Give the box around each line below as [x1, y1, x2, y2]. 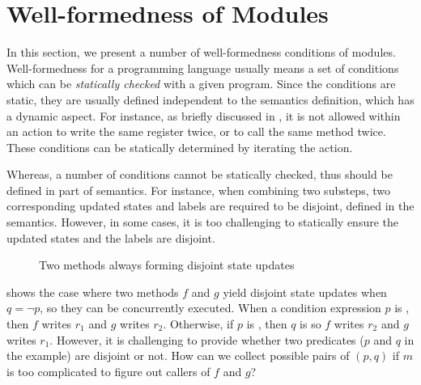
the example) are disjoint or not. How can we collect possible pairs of [6, 347, 350, 364]
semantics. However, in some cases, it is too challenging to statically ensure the [6, 214, 398, 231]
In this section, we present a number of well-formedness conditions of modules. [6, 44, 396, 61]
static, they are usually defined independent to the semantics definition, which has [6, 91, 415, 108]
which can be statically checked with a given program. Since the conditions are [6, 75, 396, 92]
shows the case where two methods [6, 283, 179, 300]
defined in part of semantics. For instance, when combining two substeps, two [6, 181, 390, 198]
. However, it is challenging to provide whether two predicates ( [49, 331, 364, 348]
